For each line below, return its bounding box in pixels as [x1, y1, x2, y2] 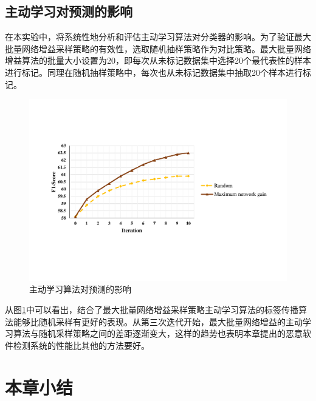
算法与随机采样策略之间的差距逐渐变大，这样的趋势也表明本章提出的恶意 [13, 327, 303, 340]
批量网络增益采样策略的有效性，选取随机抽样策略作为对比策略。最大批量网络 [5, 42, 311, 55]
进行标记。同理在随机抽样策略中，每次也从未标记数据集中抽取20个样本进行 [5, 66, 303, 78]
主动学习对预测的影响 [5, 2, 132, 21]
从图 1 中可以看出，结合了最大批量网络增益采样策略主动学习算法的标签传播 [5, 303, 298, 316]
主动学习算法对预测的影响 [29, 283, 131, 295]
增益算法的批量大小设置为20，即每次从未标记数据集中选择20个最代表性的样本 [5, 54, 311, 67]
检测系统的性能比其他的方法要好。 [13, 339, 149, 351]
